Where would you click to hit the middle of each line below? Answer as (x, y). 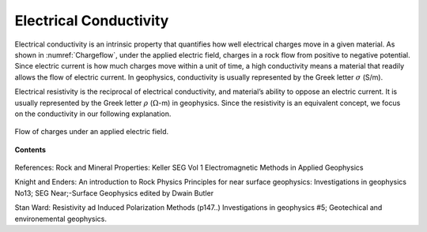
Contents (30, 149)
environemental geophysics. (60, 219)
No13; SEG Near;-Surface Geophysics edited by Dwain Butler (114, 193)
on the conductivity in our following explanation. (93, 114)
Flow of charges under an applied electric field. (92, 132)
